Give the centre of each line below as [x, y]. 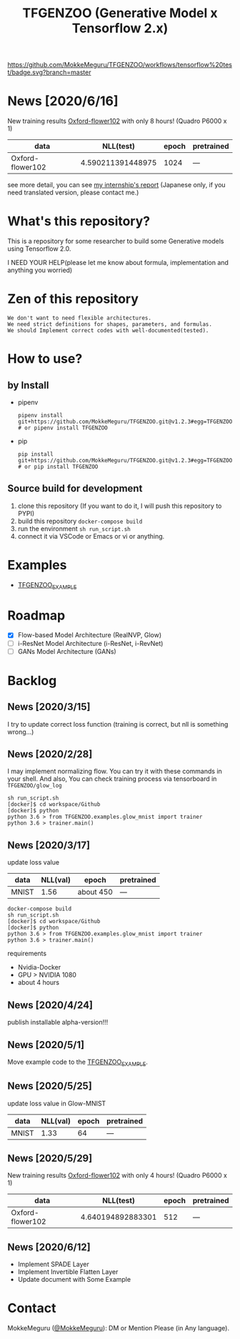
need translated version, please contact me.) [73, 193]
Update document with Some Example [74, 1280]
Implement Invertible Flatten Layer [68, 1272]
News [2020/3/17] [49, 845]
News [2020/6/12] [49, 1247]
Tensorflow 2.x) [120, 28]
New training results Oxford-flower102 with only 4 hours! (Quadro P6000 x [117, 1175]
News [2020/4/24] [50, 1005]
